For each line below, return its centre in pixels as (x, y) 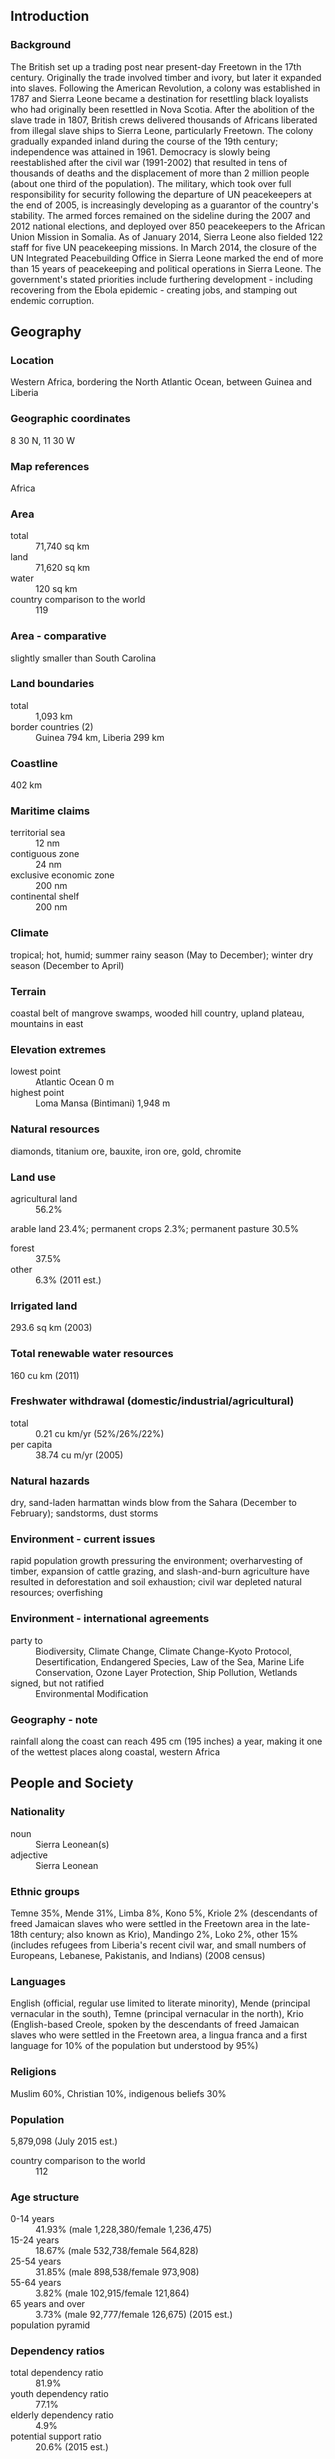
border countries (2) (52, 726)
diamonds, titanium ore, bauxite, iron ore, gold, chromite (126, 1151)
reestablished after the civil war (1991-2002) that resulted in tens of (149, 162)
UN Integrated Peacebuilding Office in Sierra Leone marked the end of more (167, 258)
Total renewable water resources (92, 1354)
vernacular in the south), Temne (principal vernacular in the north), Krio (157, 2014)
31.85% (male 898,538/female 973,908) (117, 2272)
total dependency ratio (57, 2373)
